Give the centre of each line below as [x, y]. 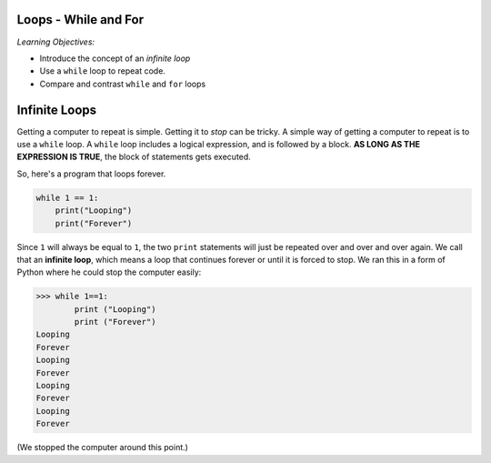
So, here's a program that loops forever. [91, 174]
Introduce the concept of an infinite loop [115, 58]
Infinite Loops [57, 110]
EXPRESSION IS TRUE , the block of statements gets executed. [134, 157]
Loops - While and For [80, 20]
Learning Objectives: [56, 42]
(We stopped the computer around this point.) [102, 448]
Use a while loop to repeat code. [102, 71]
